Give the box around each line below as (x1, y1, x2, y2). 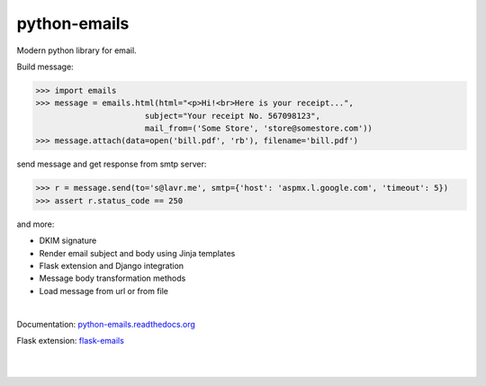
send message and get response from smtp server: (16, 158, 207, 170)
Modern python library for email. (16, 45, 137, 56)
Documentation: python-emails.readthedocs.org (16, 319, 195, 329)
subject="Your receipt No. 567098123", (144, 111, 321, 121)
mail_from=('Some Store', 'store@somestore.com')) (144, 123, 373, 134)
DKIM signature (39, 235, 97, 247)
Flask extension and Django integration (39, 261, 184, 271)
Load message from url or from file (39, 285, 169, 296)
